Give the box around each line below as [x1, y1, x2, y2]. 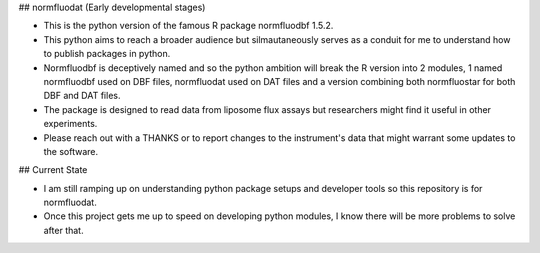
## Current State [18, 164, 88, 176]
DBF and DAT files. [43, 90, 121, 102]
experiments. [43, 118, 98, 130]
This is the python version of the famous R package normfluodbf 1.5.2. [43, 20, 334, 32]
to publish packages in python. [43, 48, 171, 60]
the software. [43, 145, 99, 157]
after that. [43, 224, 84, 236]
